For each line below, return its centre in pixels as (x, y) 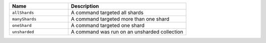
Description (85, 6)
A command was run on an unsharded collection (127, 32)
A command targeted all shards (107, 12)
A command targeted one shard (108, 25)
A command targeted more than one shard (120, 19)
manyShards (24, 19)
